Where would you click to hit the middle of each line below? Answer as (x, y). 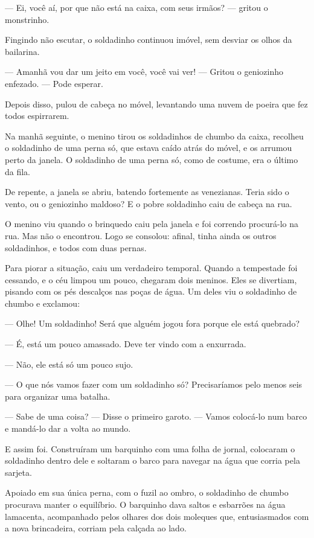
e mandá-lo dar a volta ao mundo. (68, 428)
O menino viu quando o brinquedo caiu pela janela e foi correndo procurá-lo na (152, 224)
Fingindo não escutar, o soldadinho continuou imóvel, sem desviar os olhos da (149, 40)
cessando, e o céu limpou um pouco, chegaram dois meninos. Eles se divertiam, (151, 279)
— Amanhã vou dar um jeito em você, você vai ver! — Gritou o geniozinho (144, 72)
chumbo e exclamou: (43, 303)
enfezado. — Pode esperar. (54, 83)
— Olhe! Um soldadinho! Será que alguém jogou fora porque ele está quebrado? (152, 323)
